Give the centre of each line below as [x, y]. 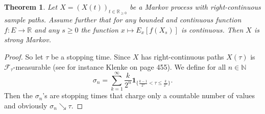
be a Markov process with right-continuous [195, 7]
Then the [18, 95]
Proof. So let [24, 56]
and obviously [26, 105]
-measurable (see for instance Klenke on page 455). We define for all [119, 66]
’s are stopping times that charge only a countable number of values [149, 95]
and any [47, 29]
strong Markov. [28, 39]
